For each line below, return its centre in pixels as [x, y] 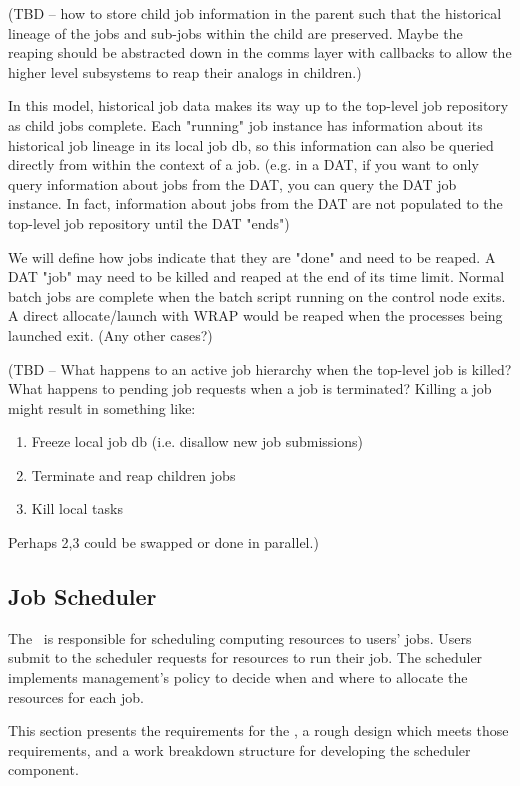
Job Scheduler [82, 596]
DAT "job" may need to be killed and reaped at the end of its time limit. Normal [256, 276]
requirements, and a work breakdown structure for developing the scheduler [239, 749]
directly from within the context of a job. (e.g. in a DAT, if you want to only [243, 164]
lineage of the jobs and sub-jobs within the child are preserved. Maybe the [235, 32]
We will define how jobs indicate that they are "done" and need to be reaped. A [252, 256]
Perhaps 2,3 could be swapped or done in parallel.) [163, 542]
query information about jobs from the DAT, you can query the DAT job [232, 183]
